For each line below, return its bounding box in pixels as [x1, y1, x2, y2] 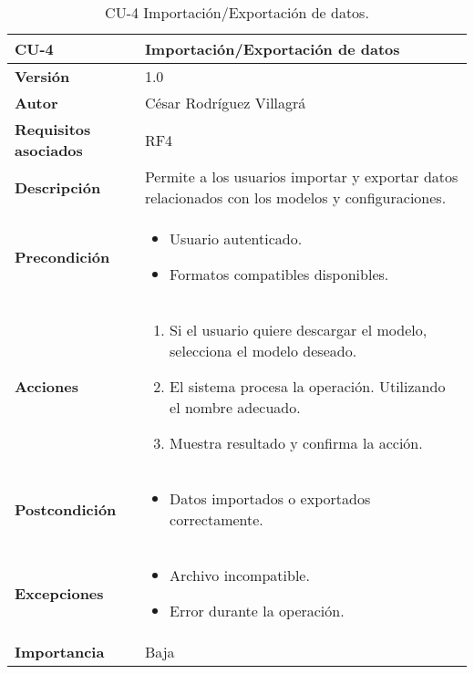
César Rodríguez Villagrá [144, 92, 306, 113]
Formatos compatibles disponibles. [170, 264, 389, 285]
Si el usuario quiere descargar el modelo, [170, 319, 428, 340]
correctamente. [170, 509, 263, 530]
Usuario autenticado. [170, 228, 303, 249]
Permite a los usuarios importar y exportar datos [144, 166, 459, 187]
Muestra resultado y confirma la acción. [170, 432, 423, 453]
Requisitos [15, 119, 91, 140]
